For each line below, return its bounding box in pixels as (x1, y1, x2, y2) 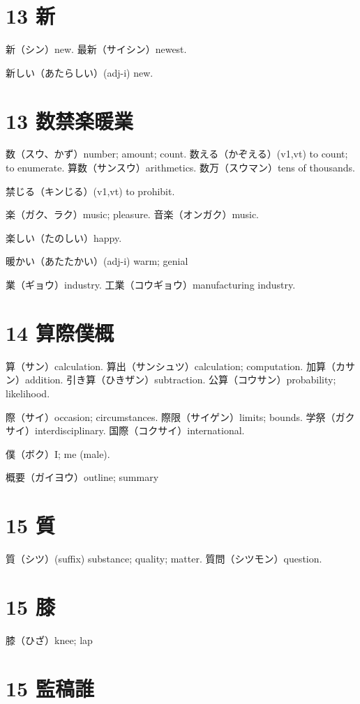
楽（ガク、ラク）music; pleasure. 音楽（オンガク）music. (6, 207, 259, 222)
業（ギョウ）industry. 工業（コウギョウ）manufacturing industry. (6, 277, 296, 291)
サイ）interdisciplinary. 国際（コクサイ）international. (6, 423, 245, 438)
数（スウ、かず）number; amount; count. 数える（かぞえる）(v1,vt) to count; (6, 146, 348, 161)
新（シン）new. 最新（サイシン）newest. (6, 42, 187, 56)
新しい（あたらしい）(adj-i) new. (6, 65, 153, 79)
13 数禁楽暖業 (6, 106, 133, 135)
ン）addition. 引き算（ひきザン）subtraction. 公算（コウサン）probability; (6, 372, 336, 387)
